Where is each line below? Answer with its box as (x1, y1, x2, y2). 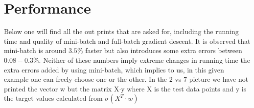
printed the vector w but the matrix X (4, 83, 119, 93)
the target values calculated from (4, 93, 103, 103)
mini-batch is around (4, 45, 67, 55)
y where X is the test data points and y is (121, 83, 247, 93)
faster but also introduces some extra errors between (85, 45, 242, 55)
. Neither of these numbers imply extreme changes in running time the (39, 54, 250, 65)
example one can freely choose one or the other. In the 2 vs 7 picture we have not (4, 74, 249, 84)
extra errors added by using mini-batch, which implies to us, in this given (4, 64, 224, 74)
